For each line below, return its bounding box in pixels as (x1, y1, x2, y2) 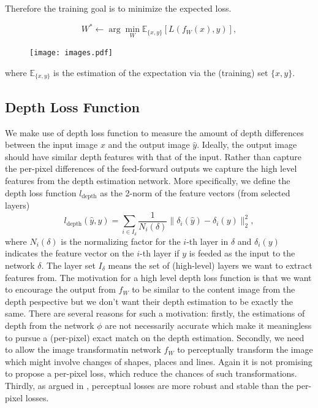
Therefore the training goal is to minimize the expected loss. (5, 2, 232, 14)
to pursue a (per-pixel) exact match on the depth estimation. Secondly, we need (5, 331, 305, 344)
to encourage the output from (5, 283, 116, 296)
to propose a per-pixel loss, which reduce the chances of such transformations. (5, 367, 297, 380)
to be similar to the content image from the (132, 283, 295, 296)
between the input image (5, 138, 98, 151)
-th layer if (140, 247, 180, 260)
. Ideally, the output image (197, 138, 297, 151)
